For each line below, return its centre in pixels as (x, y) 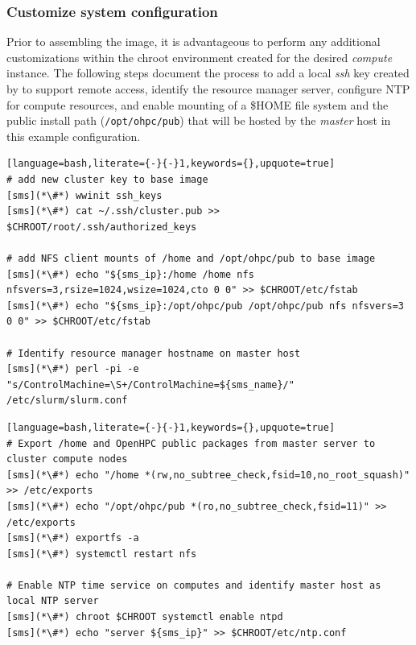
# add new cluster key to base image (107, 180)
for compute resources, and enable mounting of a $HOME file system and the (198, 104)
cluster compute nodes (67, 459)
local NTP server (53, 601)
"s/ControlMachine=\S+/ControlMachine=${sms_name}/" (150, 385)
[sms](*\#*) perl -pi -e (73, 369)
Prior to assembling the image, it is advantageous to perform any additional (194, 41)
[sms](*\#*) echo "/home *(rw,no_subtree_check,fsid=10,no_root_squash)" (208, 475)
